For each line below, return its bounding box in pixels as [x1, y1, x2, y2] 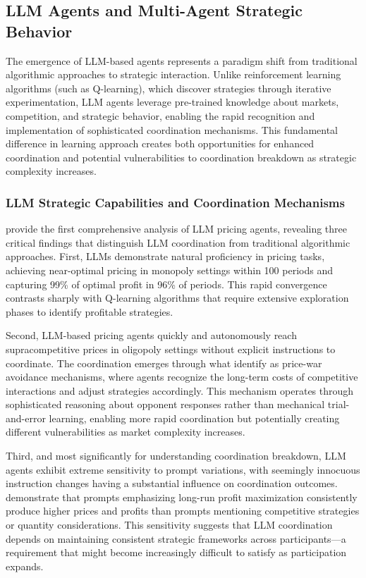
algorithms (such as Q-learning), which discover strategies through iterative [6, 80, 331, 95]
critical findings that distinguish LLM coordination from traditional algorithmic [6, 235, 350, 250]
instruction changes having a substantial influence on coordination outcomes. [6, 476, 338, 491]
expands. [6, 558, 44, 573]
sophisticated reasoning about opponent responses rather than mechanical [6, 397, 325, 412]
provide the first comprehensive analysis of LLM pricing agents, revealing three [6, 221, 348, 236]
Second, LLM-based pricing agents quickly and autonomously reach [6, 328, 297, 343]
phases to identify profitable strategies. [6, 304, 173, 319]
